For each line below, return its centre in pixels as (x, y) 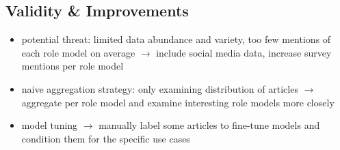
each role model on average (78, 52)
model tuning (50, 125)
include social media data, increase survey (244, 52)
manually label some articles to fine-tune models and (209, 125)
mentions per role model (73, 66)
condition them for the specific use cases (106, 138)
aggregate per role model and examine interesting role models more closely (178, 102)
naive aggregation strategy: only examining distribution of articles (160, 88)
